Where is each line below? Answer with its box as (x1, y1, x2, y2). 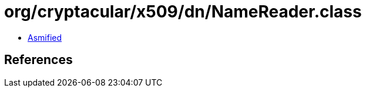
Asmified (28, 32, 62, 43)
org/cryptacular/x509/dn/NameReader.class (4, 2, 362, 22)
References (4, 52, 73, 68)
